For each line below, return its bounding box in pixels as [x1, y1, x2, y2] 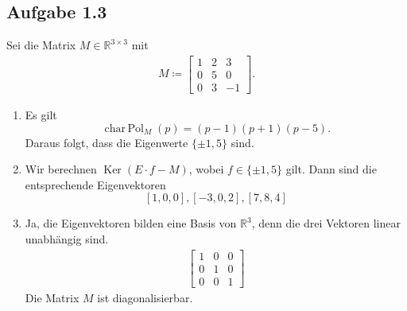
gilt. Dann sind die [285, 161, 377, 177]
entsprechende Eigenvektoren [25, 176, 166, 192]
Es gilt [25, 106, 57, 122]
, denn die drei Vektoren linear [251, 215, 401, 231]
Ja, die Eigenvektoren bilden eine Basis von [25, 215, 237, 231]
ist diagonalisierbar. [97, 289, 193, 305]
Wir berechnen [25, 161, 97, 177]
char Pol [104, 122, 144, 134]
